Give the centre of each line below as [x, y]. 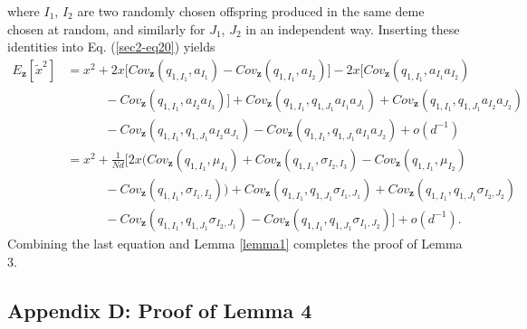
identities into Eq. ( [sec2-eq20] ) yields [111, 47]
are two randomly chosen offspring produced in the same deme [251, 11]
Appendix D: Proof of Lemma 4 [160, 310]
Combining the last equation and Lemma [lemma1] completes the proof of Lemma [235, 243]
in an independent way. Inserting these [353, 28]
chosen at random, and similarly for [106, 28]
